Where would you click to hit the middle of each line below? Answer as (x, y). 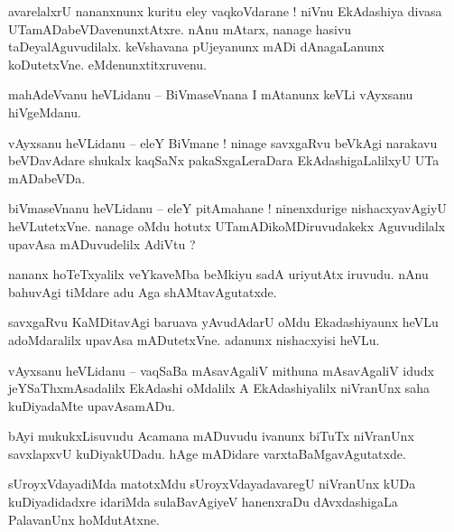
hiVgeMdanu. (45, 112)
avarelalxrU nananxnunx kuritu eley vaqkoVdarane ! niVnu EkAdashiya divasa (225, 11)
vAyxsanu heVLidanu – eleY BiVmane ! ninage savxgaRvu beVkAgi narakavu (223, 142)
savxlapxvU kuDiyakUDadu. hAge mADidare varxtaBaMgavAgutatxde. (207, 453)
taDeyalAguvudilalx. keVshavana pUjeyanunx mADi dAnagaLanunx (196, 47)
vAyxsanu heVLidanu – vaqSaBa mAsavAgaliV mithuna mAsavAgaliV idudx (221, 370)
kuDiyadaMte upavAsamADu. (92, 405)
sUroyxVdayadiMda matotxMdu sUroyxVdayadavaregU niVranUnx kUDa (212, 484)
